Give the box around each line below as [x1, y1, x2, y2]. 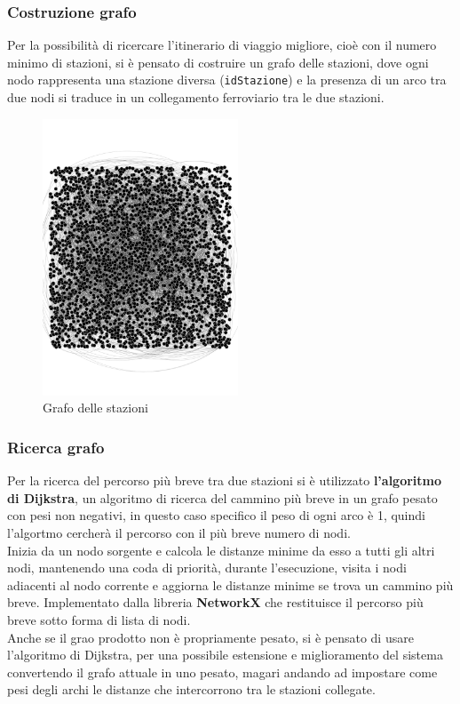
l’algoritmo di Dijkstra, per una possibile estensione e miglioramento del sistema [7, 645, 443, 664]
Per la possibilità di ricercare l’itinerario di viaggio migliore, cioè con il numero [7, 36, 437, 54]
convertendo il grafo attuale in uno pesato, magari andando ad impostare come [7, 662, 438, 681]
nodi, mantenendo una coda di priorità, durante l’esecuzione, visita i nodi [7, 558, 407, 577]
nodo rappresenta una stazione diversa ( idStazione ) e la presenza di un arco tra [7, 70, 447, 89]
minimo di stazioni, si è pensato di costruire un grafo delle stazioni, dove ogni [7, 52, 429, 71]
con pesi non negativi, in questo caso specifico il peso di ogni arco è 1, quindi [7, 506, 425, 524]
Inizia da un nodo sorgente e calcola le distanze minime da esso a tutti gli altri [7, 540, 435, 559]
